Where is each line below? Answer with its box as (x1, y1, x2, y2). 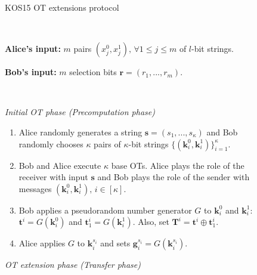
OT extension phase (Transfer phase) (5, 258, 141, 271)
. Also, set (132, 215, 169, 228)
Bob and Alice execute (18, 159, 101, 171)
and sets (100, 237, 131, 249)
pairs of (94, 137, 121, 150)
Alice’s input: (5, 42, 61, 55)
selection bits (69, 66, 117, 78)
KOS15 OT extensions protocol (5, 1, 119, 13)
